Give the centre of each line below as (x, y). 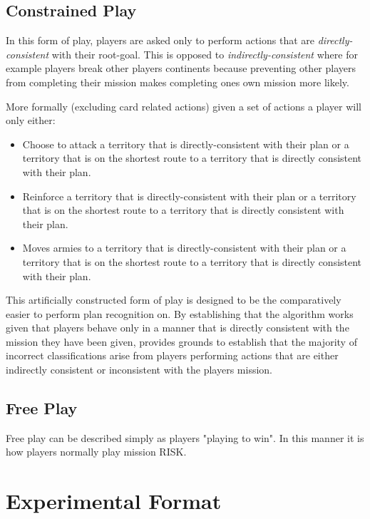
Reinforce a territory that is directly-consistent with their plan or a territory (189, 196)
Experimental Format (114, 501)
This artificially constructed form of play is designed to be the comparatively (174, 300)
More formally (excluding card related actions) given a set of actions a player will (184, 106)
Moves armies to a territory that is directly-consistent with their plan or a (184, 248)
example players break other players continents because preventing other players (181, 68)
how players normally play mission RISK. (96, 452)
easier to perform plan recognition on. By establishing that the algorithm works (180, 313)
